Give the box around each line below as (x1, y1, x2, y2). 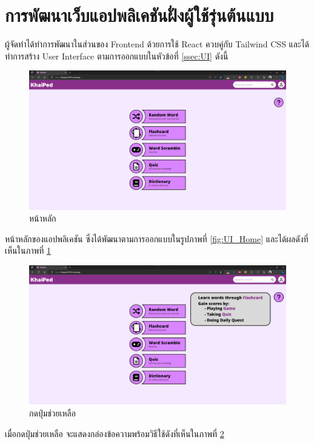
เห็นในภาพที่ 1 (5, 244, 51, 257)
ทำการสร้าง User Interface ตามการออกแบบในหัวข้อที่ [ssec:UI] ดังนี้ (5, 49, 229, 62)
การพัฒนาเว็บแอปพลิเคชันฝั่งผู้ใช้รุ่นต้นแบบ (5, 2, 274, 27)
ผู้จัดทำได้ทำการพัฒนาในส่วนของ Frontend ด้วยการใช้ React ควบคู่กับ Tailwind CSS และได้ (5, 38, 310, 50)
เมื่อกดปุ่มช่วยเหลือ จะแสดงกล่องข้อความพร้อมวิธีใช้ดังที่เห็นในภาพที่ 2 (5, 427, 224, 440)
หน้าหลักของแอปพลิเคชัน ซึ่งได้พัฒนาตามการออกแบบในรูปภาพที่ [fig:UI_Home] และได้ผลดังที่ (5, 232, 309, 245)
